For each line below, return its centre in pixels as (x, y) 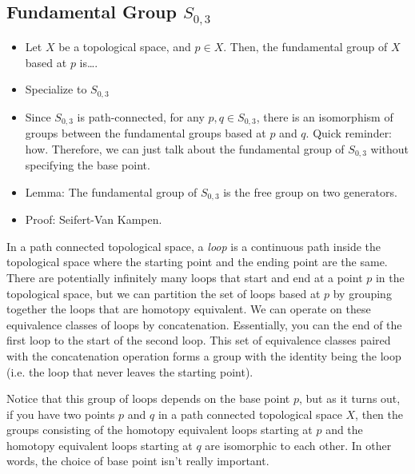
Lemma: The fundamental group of (111, 191)
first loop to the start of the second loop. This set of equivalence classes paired (199, 340)
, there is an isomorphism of (325, 116)
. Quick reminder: (349, 133)
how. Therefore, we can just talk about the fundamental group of (185, 148)
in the (390, 277)
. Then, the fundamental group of (305, 46)
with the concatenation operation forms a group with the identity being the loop (204, 355)
